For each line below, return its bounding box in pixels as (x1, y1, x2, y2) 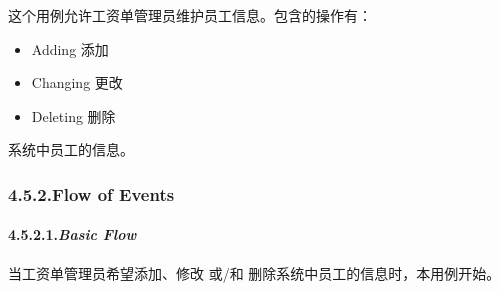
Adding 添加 (31, 38, 109, 59)
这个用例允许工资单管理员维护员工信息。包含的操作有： (8, 5, 372, 25)
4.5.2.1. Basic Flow (8, 224, 137, 245)
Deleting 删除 (31, 105, 116, 126)
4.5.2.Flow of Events (8, 181, 175, 206)
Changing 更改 (31, 72, 123, 93)
